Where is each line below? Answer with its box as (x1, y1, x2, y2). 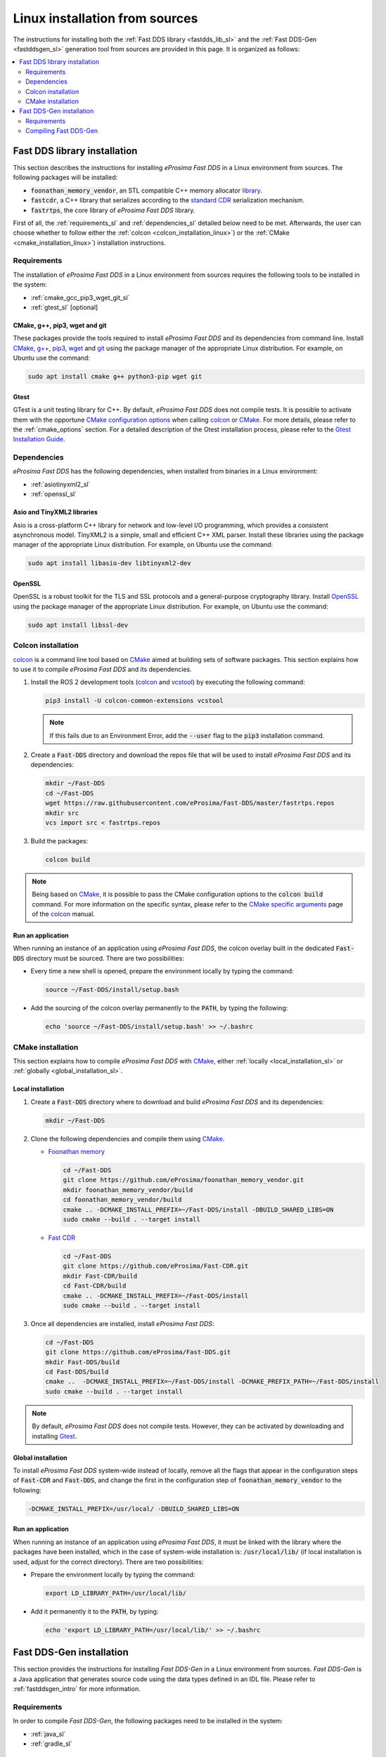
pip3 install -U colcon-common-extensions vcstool (45, 696, 224, 705)
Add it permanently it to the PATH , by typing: (30, 1607, 159, 1616)
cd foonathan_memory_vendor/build (63, 1195, 182, 1204)
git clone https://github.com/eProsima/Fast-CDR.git (63, 1262, 249, 1270)
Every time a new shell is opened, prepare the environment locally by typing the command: (30, 967, 295, 975)
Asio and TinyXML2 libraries (13, 508, 98, 517)
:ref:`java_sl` (30, 1730, 66, 1738)
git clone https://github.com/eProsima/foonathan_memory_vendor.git (63, 1176, 304, 1184)
